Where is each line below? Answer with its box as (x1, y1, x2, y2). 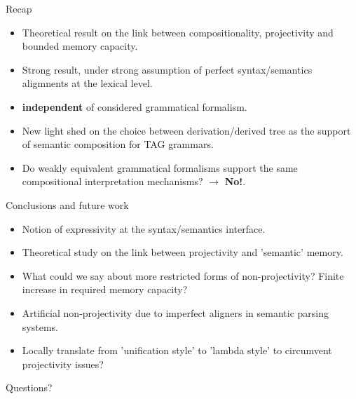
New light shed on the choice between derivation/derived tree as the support (22, 123, 351, 137)
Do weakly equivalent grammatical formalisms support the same (22, 160, 298, 175)
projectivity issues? (22, 356, 104, 371)
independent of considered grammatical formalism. (22, 99, 247, 114)
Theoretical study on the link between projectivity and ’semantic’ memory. (22, 245, 343, 259)
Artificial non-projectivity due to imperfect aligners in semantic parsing (22, 305, 329, 320)
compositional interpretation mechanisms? (22, 174, 203, 189)
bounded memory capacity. (22, 39, 138, 53)
